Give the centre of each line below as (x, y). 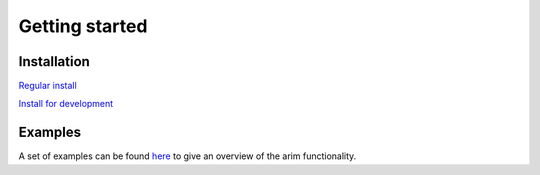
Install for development (66, 104)
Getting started (83, 26)
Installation (54, 61)
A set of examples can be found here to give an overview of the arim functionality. (187, 156)
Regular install (47, 86)
